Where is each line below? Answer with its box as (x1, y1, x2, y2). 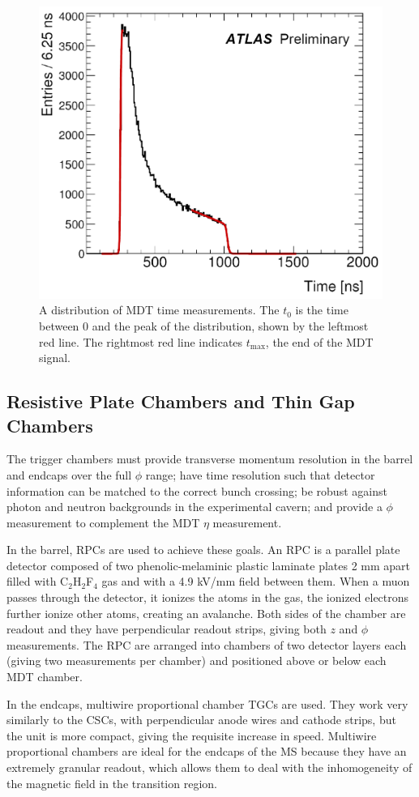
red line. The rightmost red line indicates (39, 333, 243, 350)
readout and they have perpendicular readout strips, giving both (6, 620, 327, 637)
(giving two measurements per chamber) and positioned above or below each (6, 652, 387, 669)
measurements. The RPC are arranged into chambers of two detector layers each (6, 636, 407, 653)
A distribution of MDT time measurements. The (39, 301, 280, 318)
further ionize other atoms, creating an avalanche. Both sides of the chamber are (6, 604, 406, 621)
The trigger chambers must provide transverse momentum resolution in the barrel (6, 450, 413, 467)
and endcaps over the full (6, 466, 132, 483)
